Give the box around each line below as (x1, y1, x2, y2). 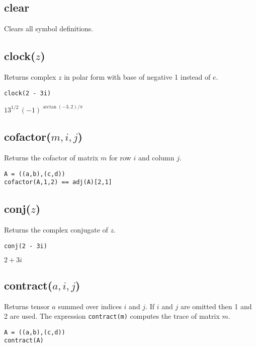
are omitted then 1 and (180, 301, 252, 311)
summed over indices (58, 301, 122, 311)
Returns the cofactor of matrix (4, 152, 99, 162)
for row (109, 152, 131, 162)
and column (138, 152, 175, 162)
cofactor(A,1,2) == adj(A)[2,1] (4, 179, 112, 186)
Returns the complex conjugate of (4, 224, 108, 235)
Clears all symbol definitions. (4, 23, 94, 34)
